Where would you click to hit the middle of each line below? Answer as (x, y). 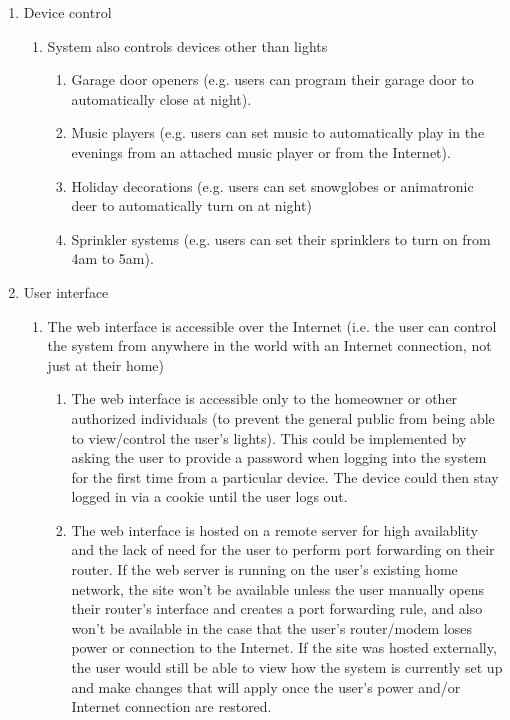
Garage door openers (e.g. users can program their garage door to (272, 79)
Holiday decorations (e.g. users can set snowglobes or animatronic (272, 185)
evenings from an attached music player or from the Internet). (261, 151)
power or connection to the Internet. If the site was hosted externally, (284, 647)
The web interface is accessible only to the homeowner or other (264, 398)
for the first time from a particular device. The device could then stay (285, 476)
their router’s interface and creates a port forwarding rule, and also (277, 608)
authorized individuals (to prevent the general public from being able (283, 417)
